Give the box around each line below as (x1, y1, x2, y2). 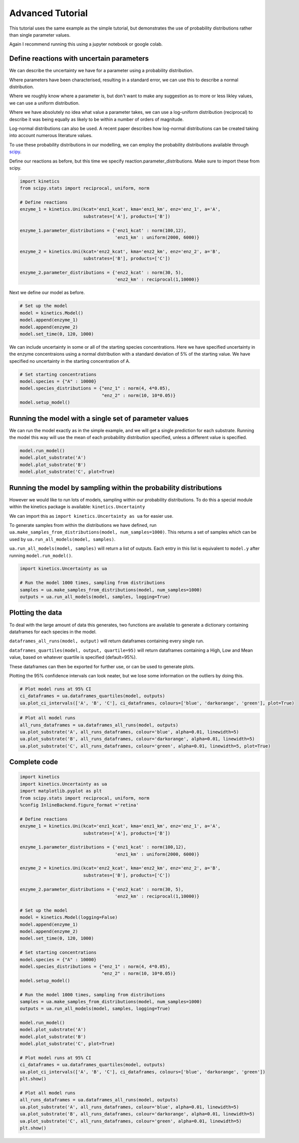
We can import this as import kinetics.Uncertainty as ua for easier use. (9, 513, 174, 519)
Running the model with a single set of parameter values (9, 414, 189, 422)
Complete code (9, 758, 58, 766)
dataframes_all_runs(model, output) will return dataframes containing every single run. (9, 638, 204, 644)
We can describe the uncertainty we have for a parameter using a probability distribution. (9, 68, 194, 74)
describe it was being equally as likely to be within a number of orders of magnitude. (9, 116, 184, 122)
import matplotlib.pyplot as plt (20, 788, 102, 794)
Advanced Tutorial (9, 8, 88, 19)
